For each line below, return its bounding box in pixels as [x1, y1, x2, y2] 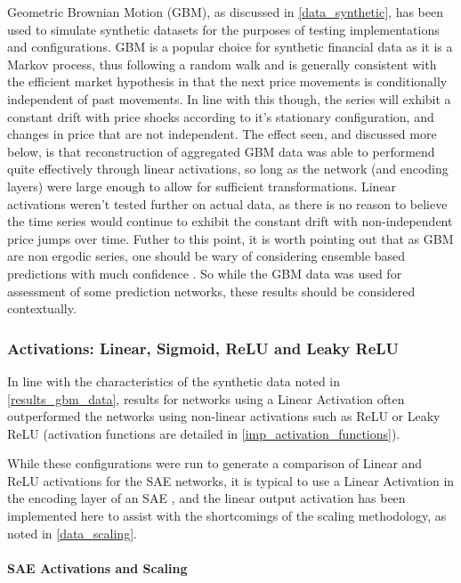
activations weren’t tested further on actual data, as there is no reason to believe [7, 194, 448, 213]
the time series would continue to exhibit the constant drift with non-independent [7, 212, 453, 231]
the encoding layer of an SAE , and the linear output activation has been [7, 489, 406, 507]
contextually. [7, 299, 77, 318]
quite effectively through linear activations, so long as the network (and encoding [7, 159, 449, 178]
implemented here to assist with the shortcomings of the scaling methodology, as [7, 506, 447, 525]
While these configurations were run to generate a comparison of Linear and [7, 454, 423, 473]
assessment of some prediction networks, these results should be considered [7, 281, 416, 300]
